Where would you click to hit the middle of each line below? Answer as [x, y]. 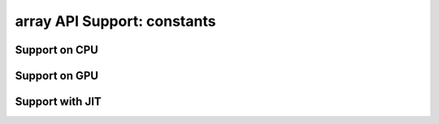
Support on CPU [57, 50]
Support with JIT [58, 102]
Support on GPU [57, 76]
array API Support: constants [115, 21]
